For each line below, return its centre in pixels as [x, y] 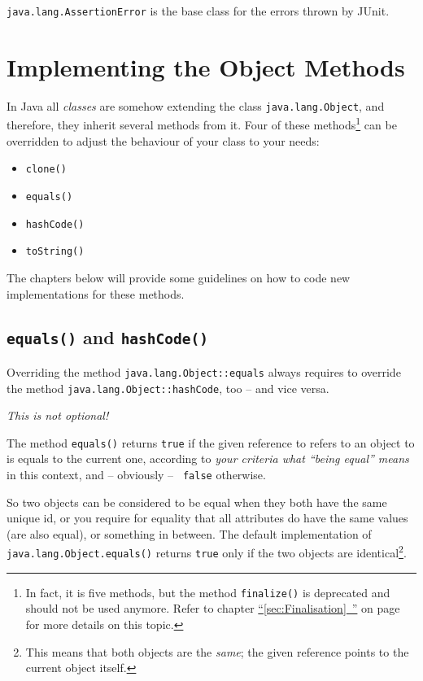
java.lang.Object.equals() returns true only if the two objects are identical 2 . [207, 552]
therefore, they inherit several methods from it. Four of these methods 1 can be [202, 124]
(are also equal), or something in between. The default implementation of [189, 533]
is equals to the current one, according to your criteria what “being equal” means [208, 458]
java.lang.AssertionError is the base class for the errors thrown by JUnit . [198, 11]
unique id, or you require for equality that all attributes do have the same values [207, 518]
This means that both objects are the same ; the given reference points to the [217, 651]
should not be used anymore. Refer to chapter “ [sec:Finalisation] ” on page [213, 608]
